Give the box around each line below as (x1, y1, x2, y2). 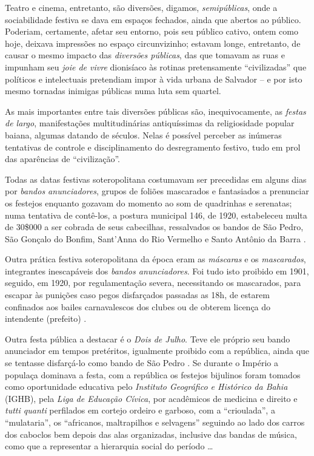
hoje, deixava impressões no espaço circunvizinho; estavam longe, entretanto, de (5, 36, 301, 49)
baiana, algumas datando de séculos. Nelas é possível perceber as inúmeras (5, 128, 282, 141)
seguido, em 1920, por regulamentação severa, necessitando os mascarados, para (5, 276, 301, 289)
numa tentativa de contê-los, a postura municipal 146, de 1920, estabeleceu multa (5, 208, 307, 221)
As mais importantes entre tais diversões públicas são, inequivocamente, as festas (5, 104, 306, 117)
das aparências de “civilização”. (5, 152, 120, 165)
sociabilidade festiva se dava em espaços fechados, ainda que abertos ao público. (5, 13, 301, 26)
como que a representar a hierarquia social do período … (5, 440, 213, 452)
